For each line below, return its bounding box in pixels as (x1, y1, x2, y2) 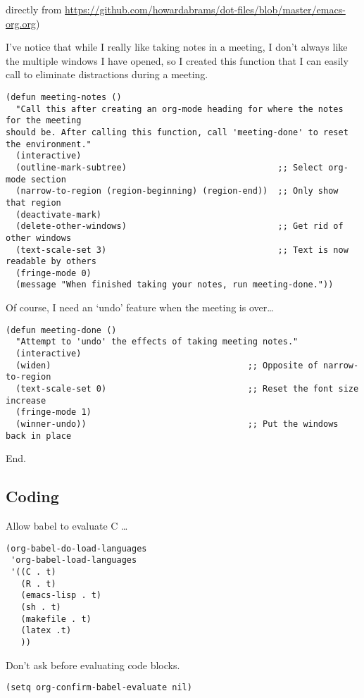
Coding (6, 485, 59, 507)
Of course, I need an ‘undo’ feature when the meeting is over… (6, 300, 274, 315)
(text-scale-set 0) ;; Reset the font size (15, 384, 359, 394)
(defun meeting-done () (6, 325, 117, 335)
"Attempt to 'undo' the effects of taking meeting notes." (15, 337, 299, 347)
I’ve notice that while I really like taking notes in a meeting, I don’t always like (6, 39, 348, 54)
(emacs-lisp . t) (20, 590, 102, 601)
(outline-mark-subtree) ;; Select (15, 162, 324, 173)
